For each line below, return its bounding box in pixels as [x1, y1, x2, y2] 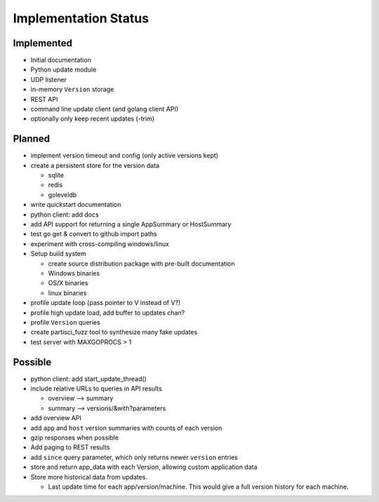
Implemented [13, 37, 73, 49]
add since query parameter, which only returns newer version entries [30, 453, 238, 461]
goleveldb [48, 190, 77, 199]
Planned [13, 133, 51, 145]
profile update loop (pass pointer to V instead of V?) [30, 299, 181, 307]
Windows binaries [48, 269, 100, 277]
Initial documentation [30, 56, 91, 65]
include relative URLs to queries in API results [30, 384, 163, 393]
